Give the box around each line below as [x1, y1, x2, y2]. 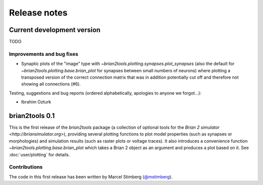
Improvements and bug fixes [9, 50, 78, 57]
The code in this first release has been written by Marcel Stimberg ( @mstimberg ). [9, 174, 173, 180]
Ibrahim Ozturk [21, 99, 51, 105]
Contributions [9, 164, 43, 170]
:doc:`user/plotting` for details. [9, 151, 70, 157]
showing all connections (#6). [21, 81, 81, 87]
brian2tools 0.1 [9, 112, 55, 120]
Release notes [9, 7, 68, 18]
